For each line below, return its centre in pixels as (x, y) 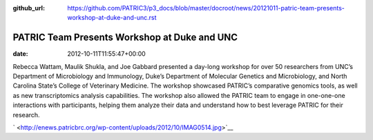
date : (20, 54)
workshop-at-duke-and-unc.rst (112, 18)
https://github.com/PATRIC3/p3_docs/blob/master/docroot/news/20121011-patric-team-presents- (206, 8)
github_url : (29, 8)
